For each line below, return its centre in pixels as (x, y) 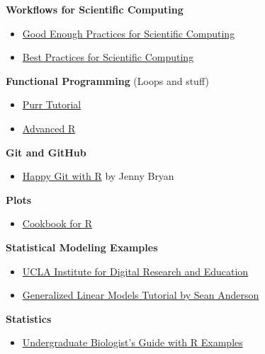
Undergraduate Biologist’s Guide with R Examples (132, 342)
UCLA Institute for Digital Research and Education (135, 271)
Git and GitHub (46, 152)
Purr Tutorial (52, 104)
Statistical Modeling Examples (82, 247)
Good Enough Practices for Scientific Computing (129, 33)
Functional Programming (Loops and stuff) (107, 80)
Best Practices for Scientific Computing (108, 57)
